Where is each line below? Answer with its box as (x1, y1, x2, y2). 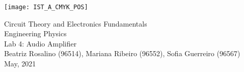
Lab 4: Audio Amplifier (4, 38, 77, 49)
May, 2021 (4, 58, 36, 69)
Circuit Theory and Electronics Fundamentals (4, 18, 147, 29)
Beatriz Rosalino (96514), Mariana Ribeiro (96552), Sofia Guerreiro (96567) (4, 48, 240, 59)
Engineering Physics (4, 28, 67, 39)
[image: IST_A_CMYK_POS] (4, 4, 88, 11)
